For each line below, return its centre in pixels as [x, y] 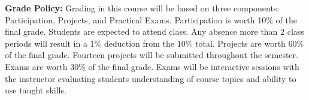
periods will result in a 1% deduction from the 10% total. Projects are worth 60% [154, 43]
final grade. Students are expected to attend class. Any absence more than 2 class [154, 31]
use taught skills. [36, 90]
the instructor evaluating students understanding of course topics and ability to [151, 78]
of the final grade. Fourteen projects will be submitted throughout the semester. [152, 55]
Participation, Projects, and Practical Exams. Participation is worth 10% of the [151, 19]
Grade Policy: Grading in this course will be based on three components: [142, 8]
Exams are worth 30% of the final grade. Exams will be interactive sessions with [152, 66]
